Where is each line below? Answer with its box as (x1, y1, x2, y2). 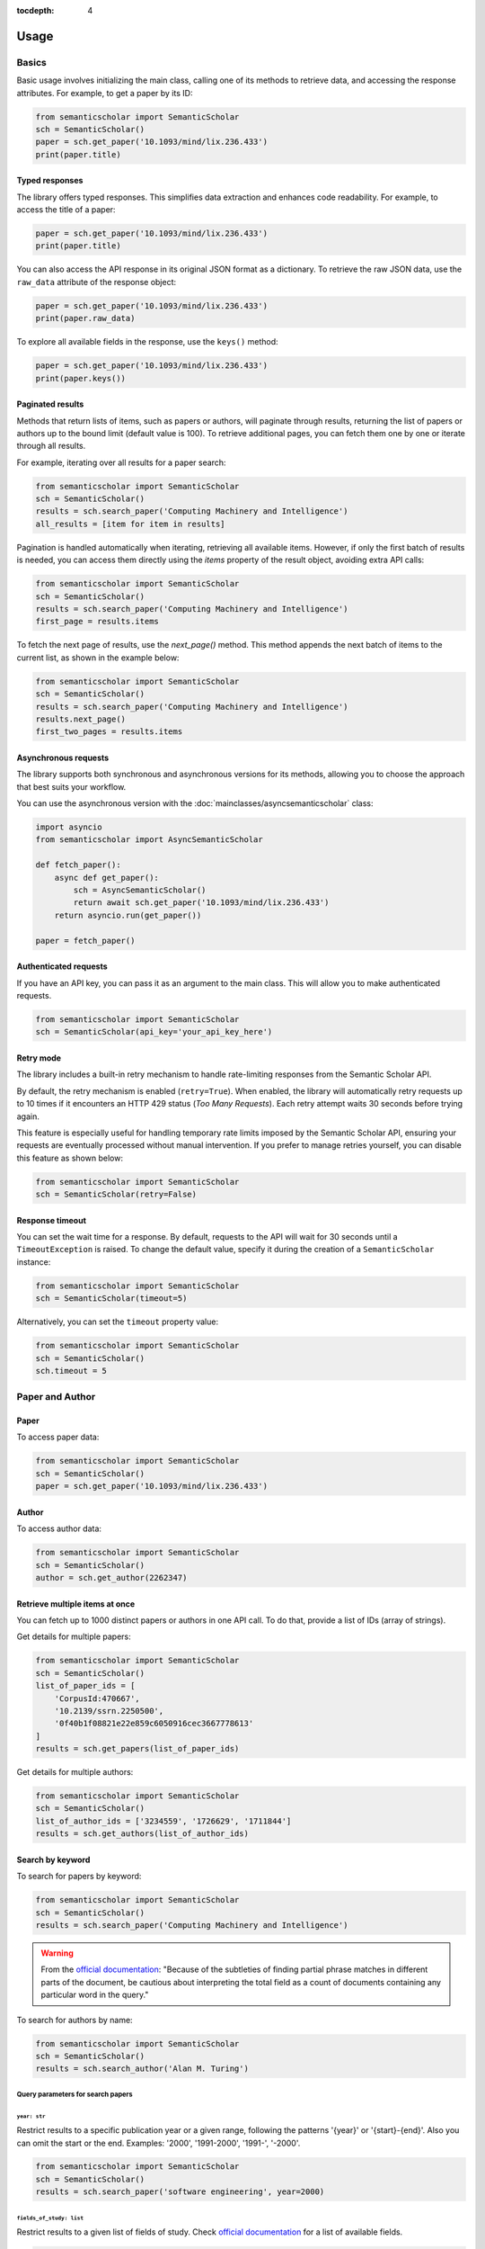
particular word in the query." (40, 1989, 149, 2001)
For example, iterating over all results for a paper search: (16, 457, 226, 468)
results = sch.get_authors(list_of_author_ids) (35, 1829, 249, 1839)
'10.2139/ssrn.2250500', (54, 1706, 164, 1716)
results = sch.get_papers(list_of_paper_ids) (35, 1743, 240, 1754)
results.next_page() (35, 713, 126, 724)
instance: (16, 1256, 51, 1268)
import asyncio (35, 822, 102, 832)
